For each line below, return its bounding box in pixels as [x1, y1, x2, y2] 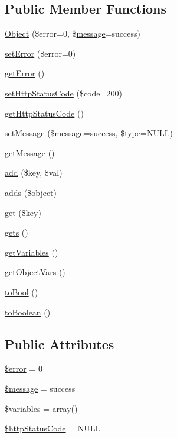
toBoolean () [5, 305, 51, 318]
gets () [5, 226, 28, 239]
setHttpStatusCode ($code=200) [5, 86, 122, 99]
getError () [5, 67, 45, 79]
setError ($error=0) [5, 47, 76, 59]
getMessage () [5, 146, 55, 159]
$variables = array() [5, 402, 78, 414]
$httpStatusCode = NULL [5, 422, 101, 434]
